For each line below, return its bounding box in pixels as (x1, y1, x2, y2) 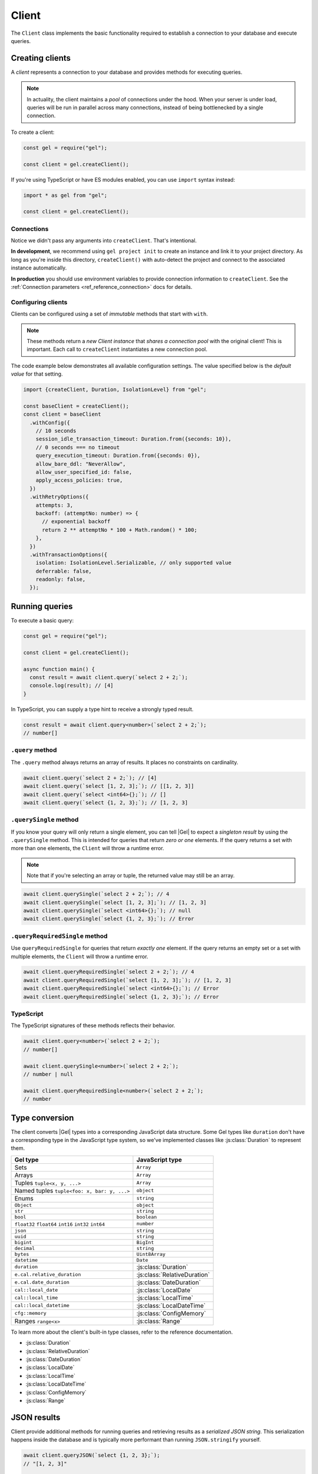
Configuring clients (11, 298, 68, 306)
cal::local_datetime (14, 1302, 70, 1309)
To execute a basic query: (11, 617, 74, 624)
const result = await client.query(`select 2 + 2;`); (29, 674, 188, 680)
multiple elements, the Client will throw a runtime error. (11, 953, 148, 960)
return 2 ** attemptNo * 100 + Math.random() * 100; (42, 527, 197, 533)
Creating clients (11, 53, 71, 63)
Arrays (14, 1171, 34, 1179)
